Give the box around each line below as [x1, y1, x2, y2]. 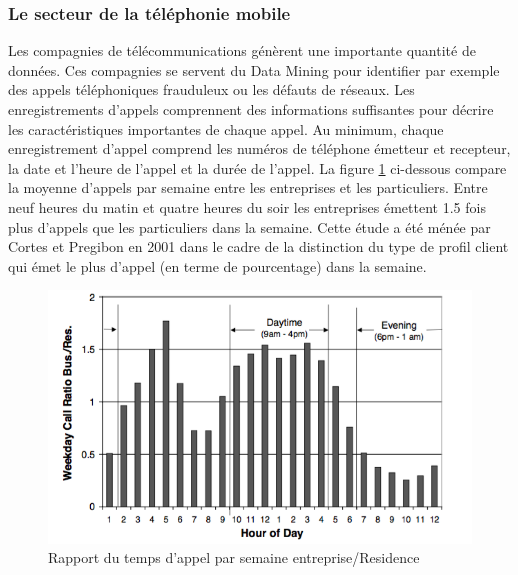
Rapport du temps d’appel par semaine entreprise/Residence [48, 547, 420, 568]
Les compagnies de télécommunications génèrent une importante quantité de [8, 40, 476, 61]
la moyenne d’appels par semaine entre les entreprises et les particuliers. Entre [8, 177, 488, 198]
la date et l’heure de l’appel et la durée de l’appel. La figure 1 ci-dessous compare [8, 157, 507, 178]
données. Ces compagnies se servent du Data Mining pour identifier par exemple [8, 59, 500, 80]
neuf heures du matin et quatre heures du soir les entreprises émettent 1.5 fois [8, 196, 486, 217]
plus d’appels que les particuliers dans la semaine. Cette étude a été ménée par [8, 216, 491, 237]
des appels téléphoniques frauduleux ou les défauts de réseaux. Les [8, 79, 415, 100]
